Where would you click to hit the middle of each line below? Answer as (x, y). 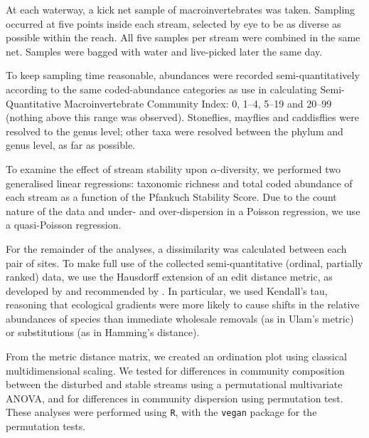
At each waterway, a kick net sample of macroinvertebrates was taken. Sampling (181, 9)
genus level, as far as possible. (71, 145)
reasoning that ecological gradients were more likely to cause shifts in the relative (183, 304)
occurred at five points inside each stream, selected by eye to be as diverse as (173, 23)
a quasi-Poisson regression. (64, 225)
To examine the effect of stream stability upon (107, 168)
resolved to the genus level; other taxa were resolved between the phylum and (175, 131)
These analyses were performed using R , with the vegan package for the (161, 412)
